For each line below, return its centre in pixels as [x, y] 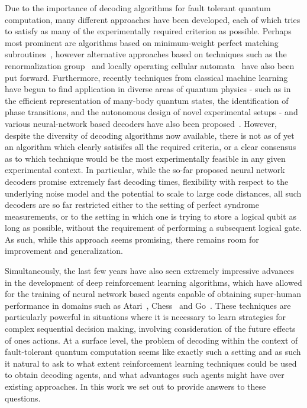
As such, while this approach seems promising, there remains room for [132, 239]
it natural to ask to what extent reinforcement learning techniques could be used [151, 363]
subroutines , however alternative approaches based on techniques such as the [146, 54]
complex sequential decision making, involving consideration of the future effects [150, 329]
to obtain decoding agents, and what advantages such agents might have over [145, 375]
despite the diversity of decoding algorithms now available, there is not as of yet [150, 135]
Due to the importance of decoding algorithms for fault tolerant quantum [138, 8]
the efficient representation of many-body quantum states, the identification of [147, 100]
